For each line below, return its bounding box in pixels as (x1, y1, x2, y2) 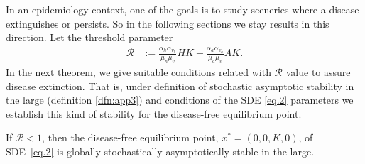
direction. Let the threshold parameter (6, 30, 173, 45)
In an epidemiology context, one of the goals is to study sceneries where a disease (6, 2, 359, 16)
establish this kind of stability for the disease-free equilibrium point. (6, 106, 302, 121)
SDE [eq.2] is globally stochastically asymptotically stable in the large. (6, 144, 315, 158)
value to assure (285, 65, 351, 80)
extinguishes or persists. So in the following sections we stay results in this (6, 16, 329, 31)
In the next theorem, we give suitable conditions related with (6, 65, 271, 80)
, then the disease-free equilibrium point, (42, 130, 219, 145)
